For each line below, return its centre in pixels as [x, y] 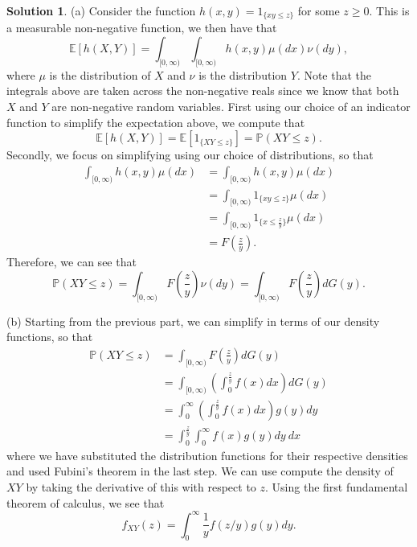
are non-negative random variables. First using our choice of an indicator [231, 107]
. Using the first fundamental [337, 486]
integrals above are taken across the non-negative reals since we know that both [203, 90]
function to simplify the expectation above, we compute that [156, 122]
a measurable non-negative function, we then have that [142, 28]
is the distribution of [100, 74]
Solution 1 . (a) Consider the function [101, 10]
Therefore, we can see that [72, 262]
